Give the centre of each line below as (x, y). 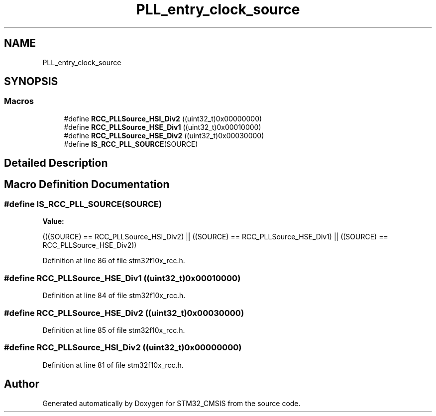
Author (22, 384)
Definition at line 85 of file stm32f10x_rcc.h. (114, 330)
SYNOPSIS (31, 82)
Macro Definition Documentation (87, 184)
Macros (19, 101)
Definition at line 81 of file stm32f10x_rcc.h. (113, 365)
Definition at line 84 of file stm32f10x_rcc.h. (114, 296)
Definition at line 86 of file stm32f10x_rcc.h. (114, 261)
